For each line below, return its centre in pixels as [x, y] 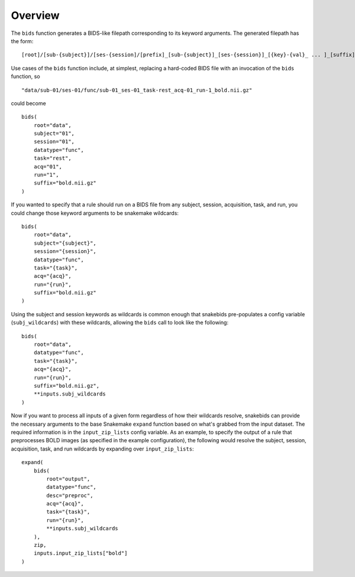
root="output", [68, 479]
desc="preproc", [70, 495]
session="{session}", [65, 252]
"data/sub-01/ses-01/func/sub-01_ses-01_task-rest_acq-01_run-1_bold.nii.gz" [137, 90]
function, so [26, 76]
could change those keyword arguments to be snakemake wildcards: [95, 213]
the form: [22, 41]
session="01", [54, 142]
